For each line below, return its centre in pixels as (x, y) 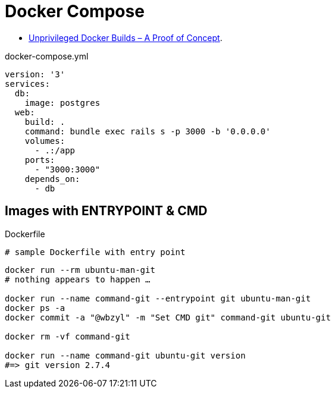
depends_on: (52, 179)
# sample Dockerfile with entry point (95, 252)
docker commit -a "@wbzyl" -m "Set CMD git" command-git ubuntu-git (168, 317)
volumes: (45, 141)
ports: (40, 160)
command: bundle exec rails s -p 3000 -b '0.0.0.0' (148, 131)
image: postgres (62, 103)
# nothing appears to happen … (78, 279)
